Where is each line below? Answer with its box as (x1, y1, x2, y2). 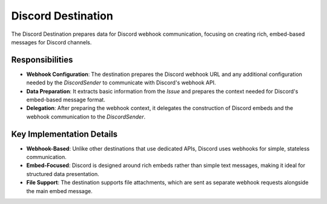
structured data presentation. (26, 170, 99, 177)
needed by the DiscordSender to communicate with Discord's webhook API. (26, 79, 216, 86)
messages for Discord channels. (11, 38, 92, 46)
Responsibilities (11, 55, 73, 65)
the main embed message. (26, 187, 93, 194)
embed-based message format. (26, 96, 105, 103)
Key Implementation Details (11, 129, 118, 139)
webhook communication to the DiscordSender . (26, 113, 145, 120)
